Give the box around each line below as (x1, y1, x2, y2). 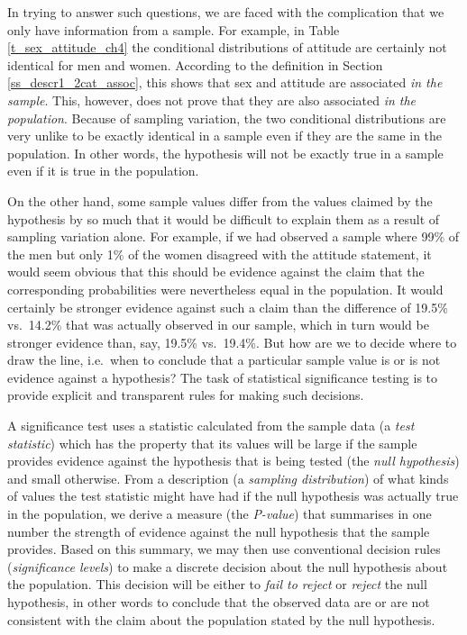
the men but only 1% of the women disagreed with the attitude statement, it (7, 244, 432, 263)
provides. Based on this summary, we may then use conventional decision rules (7, 540, 441, 558)
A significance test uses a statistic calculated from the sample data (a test (7, 416, 415, 435)
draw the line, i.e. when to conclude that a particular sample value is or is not (7, 350, 441, 369)
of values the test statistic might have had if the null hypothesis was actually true (7, 486, 459, 505)
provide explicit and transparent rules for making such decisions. (7, 386, 364, 404)
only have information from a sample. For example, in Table (7, 20, 340, 39)
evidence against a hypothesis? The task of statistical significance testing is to (7, 367, 438, 386)
